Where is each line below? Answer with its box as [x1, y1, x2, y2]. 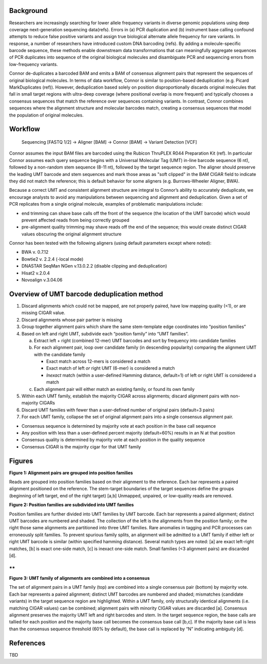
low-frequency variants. [9, 61, 58, 67]
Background [9, 6, 48, 15]
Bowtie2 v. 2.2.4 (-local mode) [21, 256, 84, 262]
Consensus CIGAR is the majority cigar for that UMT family [21, 443, 141, 449]
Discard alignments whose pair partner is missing [21, 317, 122, 323]
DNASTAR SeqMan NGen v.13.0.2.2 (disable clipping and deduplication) [21, 263, 168, 269]
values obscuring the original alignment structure [21, 231, 122, 237]
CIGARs [39, 400, 55, 406]
